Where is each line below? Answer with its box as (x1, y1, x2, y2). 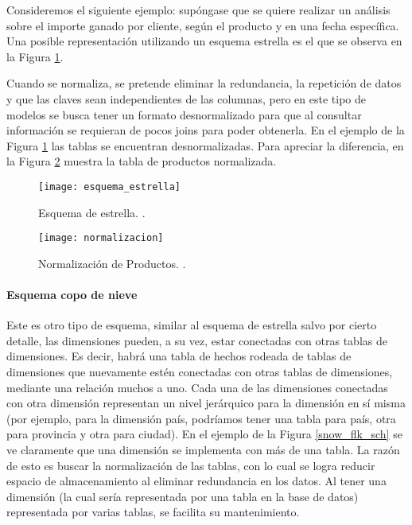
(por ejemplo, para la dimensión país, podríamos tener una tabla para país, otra (6, 410, 396, 426)
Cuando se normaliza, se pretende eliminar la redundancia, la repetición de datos (6, 75, 402, 91)
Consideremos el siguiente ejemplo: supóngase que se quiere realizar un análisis (6, 2, 391, 17)
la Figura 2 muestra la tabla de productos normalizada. (6, 153, 277, 169)
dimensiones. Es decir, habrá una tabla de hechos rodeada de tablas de (6, 348, 352, 364)
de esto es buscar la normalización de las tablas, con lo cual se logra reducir (6, 457, 375, 473)
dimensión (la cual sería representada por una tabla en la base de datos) (6, 488, 359, 504)
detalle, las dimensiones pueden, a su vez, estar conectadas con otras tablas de (6, 332, 387, 348)
